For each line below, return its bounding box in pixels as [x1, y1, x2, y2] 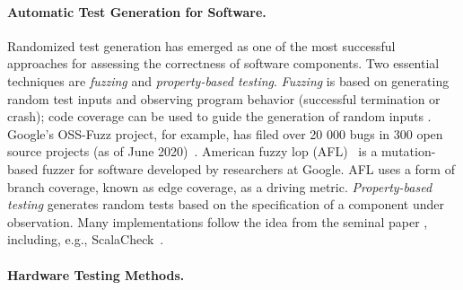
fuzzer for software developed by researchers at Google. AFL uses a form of [41, 159, 455, 178]
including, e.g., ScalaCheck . [7, 230, 164, 249]
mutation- [381, 142, 436, 161]
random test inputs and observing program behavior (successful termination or [7, 89, 441, 108]
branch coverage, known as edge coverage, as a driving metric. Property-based [7, 177, 432, 196]
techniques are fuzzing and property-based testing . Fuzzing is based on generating [7, 71, 450, 90]
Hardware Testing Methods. [7, 265, 185, 284]
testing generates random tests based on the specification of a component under [7, 195, 444, 214]
